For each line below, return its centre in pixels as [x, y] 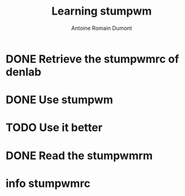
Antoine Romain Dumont [102, 28]
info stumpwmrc [48, 183]
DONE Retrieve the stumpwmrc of [92, 59]
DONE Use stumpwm [59, 100]
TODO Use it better [54, 128]
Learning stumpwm [102, 11]
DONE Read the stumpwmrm [79, 156]
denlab [24, 72]
